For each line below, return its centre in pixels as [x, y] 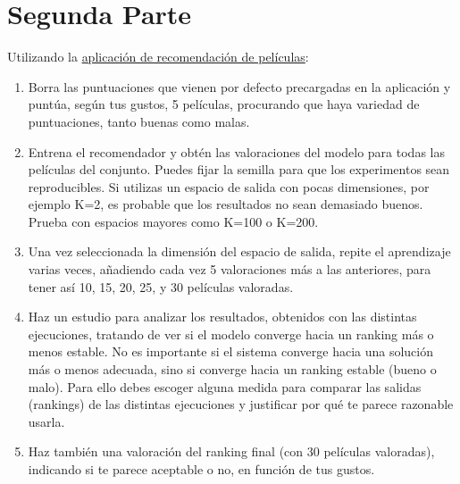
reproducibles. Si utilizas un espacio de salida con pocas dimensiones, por [229, 186]
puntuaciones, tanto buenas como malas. [139, 121]
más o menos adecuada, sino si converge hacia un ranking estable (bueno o [232, 369]
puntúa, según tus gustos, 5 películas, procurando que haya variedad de [224, 104]
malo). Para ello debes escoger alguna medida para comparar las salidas [225, 386]
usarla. [46, 421]
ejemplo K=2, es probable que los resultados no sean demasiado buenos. [226, 204]
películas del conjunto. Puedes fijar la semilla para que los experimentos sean [239, 169]
